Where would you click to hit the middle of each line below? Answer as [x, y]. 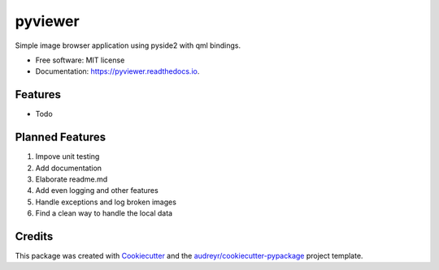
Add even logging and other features [97, 191]
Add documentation [68, 168]
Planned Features [61, 137]
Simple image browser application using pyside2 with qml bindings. [128, 45]
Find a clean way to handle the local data [104, 213]
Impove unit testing [67, 156]
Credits [34, 236]
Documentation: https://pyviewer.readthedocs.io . [117, 71]
